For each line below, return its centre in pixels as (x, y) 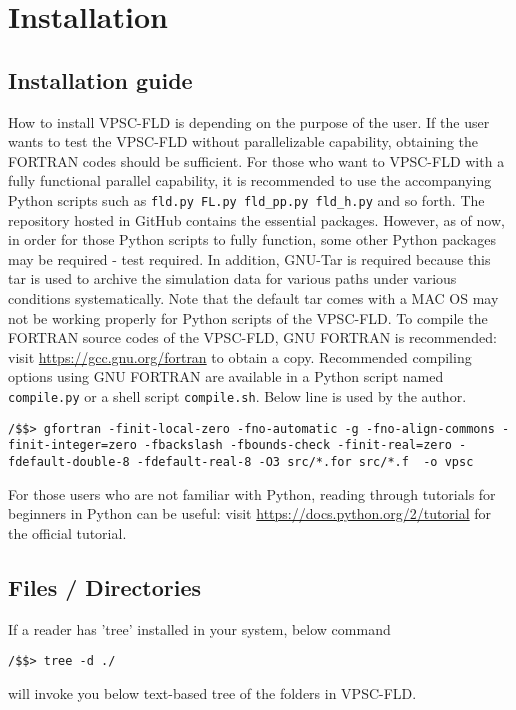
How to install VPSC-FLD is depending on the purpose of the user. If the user (249, 121)
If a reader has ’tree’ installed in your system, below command (199, 628)
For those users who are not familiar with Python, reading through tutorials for (252, 493)
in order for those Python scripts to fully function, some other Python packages (252, 239)
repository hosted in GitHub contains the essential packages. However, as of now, (256, 219)
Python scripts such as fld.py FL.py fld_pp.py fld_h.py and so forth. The (246, 199)
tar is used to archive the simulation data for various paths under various (232, 278)
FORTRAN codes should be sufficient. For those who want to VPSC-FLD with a (256, 160)
